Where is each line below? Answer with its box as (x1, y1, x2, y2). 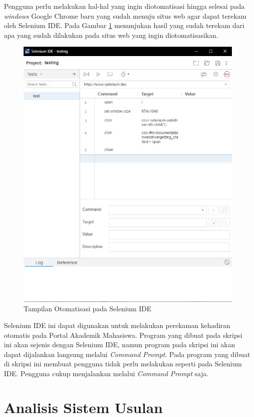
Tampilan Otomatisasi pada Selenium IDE (24, 303, 151, 314)
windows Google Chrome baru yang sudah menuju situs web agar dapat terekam (4, 10, 247, 21)
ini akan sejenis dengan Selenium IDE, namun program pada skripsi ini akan (4, 339, 235, 350)
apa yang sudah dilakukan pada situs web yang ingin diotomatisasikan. (4, 30, 219, 40)
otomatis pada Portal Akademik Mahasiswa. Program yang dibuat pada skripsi (4, 329, 243, 340)
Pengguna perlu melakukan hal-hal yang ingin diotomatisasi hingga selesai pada (4, 1, 245, 11)
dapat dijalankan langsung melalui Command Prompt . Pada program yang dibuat (4, 349, 251, 359)
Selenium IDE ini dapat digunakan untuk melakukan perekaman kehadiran (4, 320, 230, 330)
